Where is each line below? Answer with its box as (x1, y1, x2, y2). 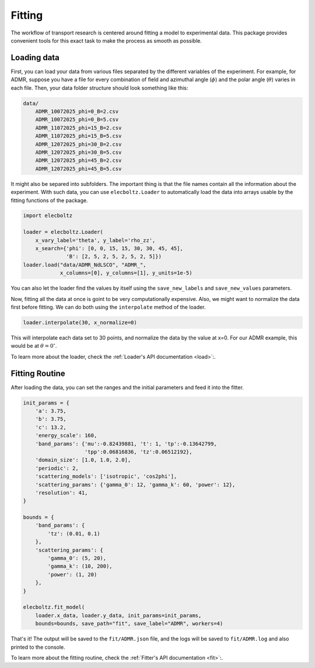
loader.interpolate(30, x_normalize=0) (23, 319, 137, 326)
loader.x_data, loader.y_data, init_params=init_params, (35, 612, 202, 619)
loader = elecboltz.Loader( (23, 229, 103, 236)
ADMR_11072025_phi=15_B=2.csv (35, 124, 122, 131)
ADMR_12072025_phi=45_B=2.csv (35, 157, 122, 164)
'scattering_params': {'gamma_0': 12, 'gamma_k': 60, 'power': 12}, (35, 481, 236, 488)
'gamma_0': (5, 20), (47, 555, 107, 562)
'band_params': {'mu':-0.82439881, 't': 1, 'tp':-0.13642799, (35, 440, 217, 447)
